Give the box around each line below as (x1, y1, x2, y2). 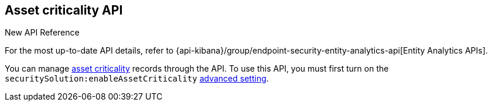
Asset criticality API (5, 3, 123, 17)
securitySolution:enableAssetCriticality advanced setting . (5, 73, 269, 84)
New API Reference (5, 27, 80, 38)
